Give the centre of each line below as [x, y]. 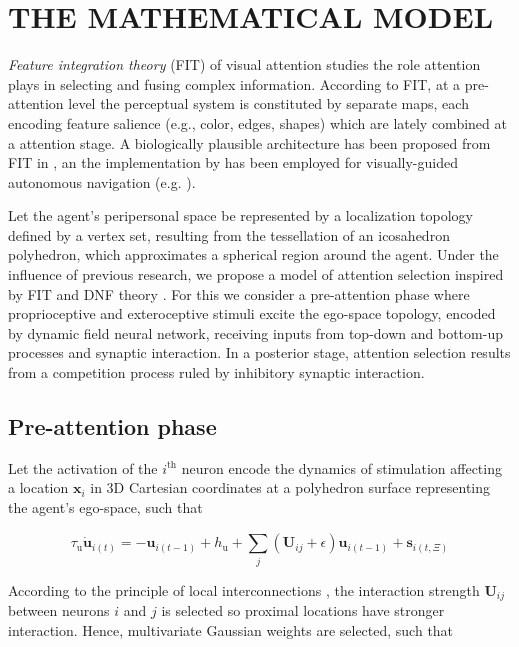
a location [38, 487]
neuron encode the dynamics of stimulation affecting [341, 467]
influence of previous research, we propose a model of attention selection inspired [256, 274]
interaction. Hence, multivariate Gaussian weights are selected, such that [231, 629]
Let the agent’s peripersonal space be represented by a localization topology [240, 215]
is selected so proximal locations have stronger [303, 610]
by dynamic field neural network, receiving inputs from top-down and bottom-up [255, 332]
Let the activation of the [83, 467]
